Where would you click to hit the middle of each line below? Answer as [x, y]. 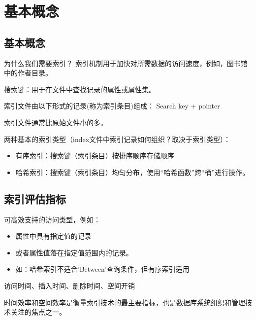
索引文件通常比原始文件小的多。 [56, 122]
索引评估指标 [35, 198]
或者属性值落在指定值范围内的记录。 [74, 252]
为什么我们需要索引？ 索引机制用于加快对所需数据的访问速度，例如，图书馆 [126, 63]
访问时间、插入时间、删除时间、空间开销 [69, 285]
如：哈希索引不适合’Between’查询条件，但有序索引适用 [102, 269]
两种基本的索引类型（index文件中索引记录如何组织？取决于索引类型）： [117, 139]
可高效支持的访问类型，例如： [52, 219]
